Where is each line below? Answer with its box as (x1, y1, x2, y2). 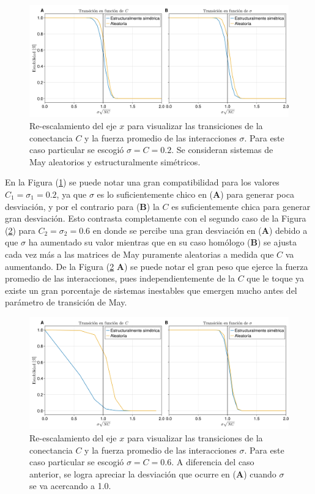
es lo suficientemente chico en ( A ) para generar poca (97, 187, 294, 200)
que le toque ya (246, 272, 305, 285)
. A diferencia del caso (171, 455, 254, 468)
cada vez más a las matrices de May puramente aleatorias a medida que (5, 247, 274, 260)
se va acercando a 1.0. (29, 479, 111, 492)
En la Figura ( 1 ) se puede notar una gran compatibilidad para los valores (5, 176, 280, 189)
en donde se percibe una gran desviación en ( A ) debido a (92, 223, 308, 236)
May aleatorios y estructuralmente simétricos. (29, 155, 201, 168)
